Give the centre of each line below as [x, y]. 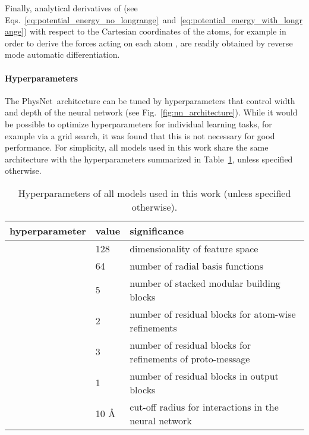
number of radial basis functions [197, 265]
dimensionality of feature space [194, 248]
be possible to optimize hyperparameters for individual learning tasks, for [138, 123]
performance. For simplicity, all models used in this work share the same [137, 147]
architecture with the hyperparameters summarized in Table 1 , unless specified [149, 159]
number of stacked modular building [205, 283]
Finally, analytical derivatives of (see [71, 8]
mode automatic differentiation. [62, 54]
